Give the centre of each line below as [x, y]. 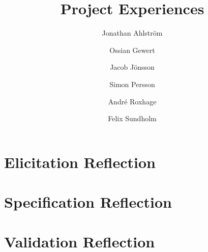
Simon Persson [132, 84]
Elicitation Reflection [80, 162]
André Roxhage [132, 101]
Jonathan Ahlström [132, 33]
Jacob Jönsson [132, 67]
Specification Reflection [88, 202]
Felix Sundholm [132, 118]
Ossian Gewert [132, 50]
